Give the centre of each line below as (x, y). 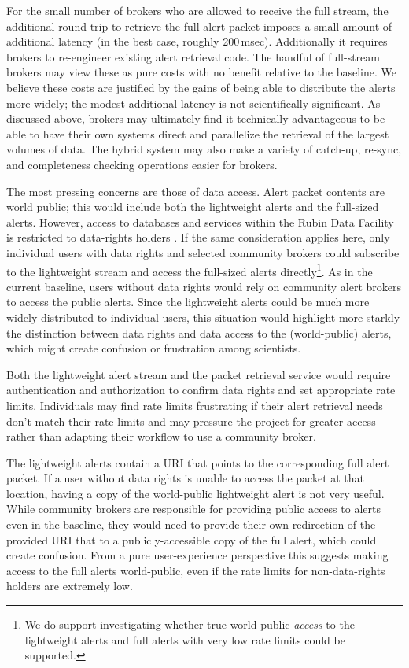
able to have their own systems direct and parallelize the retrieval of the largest (198, 133)
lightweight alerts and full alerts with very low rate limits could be (185, 639)
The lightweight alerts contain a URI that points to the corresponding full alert (198, 462)
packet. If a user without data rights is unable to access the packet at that (186, 478)
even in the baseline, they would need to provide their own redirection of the (191, 524)
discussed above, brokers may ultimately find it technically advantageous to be (196, 118)
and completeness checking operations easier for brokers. (142, 164)
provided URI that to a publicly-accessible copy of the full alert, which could (192, 539)
